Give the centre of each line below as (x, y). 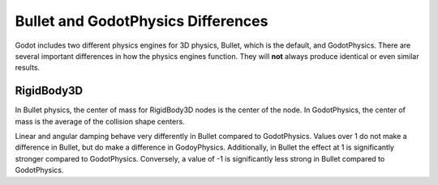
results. (28, 68)
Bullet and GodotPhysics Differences (142, 21)
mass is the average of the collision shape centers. (100, 121)
